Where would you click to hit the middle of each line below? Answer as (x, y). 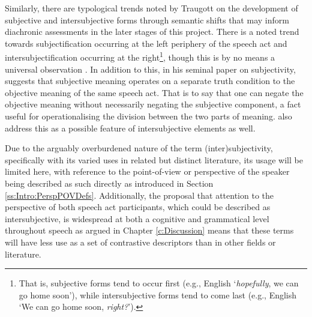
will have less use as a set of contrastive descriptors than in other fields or (140, 242)
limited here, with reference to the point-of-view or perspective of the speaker (147, 171)
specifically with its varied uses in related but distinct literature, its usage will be (154, 159)
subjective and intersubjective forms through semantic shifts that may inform (147, 20)
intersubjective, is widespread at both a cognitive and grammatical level (137, 218)
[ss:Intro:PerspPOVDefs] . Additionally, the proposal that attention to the (139, 195)
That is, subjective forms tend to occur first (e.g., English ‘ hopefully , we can (159, 283)
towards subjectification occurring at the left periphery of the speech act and (146, 43)
